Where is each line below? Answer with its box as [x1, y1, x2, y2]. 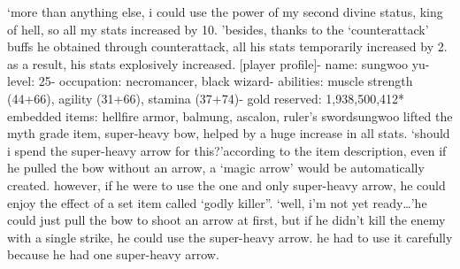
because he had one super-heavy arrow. [7, 245, 219, 264]
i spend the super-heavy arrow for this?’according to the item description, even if [7, 141, 447, 159]
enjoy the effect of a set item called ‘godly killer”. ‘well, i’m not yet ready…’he [7, 193, 427, 211]
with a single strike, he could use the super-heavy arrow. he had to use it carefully [7, 227, 453, 246]
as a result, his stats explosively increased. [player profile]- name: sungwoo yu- [7, 54, 430, 73]
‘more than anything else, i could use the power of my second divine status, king [7, 3, 443, 20]
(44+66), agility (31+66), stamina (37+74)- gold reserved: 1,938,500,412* [7, 88, 405, 107]
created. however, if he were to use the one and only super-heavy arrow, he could [7, 175, 446, 194]
